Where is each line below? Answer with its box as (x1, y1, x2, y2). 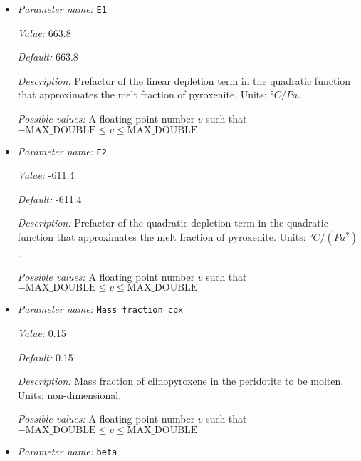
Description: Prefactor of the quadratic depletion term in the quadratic (17, 215, 328, 230)
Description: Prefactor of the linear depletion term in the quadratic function (17, 73, 351, 88)
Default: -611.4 (17, 191, 82, 206)
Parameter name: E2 (17, 143, 107, 158)
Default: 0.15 (17, 349, 73, 364)
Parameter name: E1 (17, 1, 107, 16)
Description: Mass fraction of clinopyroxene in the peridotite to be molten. (17, 373, 344, 388)
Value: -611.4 (17, 167, 75, 182)
